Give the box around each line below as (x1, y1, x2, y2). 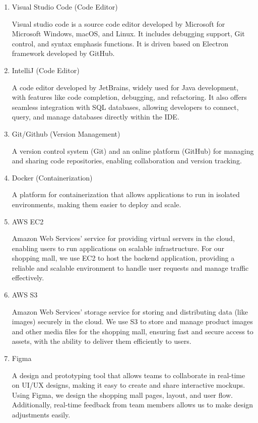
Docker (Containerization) (12, 172, 93, 183)
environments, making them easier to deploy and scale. (12, 199, 181, 209)
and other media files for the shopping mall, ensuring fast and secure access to (12, 326, 253, 336)
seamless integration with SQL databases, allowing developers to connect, (12, 101, 239, 112)
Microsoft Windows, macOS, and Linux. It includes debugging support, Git (12, 28, 245, 39)
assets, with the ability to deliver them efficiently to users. (12, 336, 191, 346)
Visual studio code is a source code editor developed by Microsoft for (12, 18, 225, 29)
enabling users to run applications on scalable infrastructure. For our (12, 243, 225, 253)
